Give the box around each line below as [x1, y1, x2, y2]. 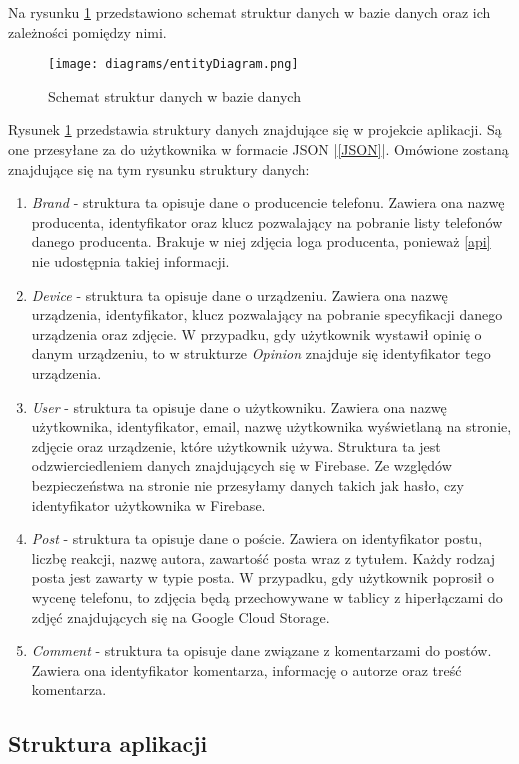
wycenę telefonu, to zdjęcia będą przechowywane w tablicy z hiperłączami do [31, 586, 503, 607]
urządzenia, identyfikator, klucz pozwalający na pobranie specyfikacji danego [31, 304, 503, 325]
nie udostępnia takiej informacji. [31, 251, 230, 271]
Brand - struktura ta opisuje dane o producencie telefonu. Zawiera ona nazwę [31, 192, 505, 213]
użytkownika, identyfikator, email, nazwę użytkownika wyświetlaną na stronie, [31, 416, 512, 437]
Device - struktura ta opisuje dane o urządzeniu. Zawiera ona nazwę [31, 284, 448, 305]
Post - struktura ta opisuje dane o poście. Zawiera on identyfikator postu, [31, 528, 483, 549]
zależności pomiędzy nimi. [8, 21, 167, 42]
